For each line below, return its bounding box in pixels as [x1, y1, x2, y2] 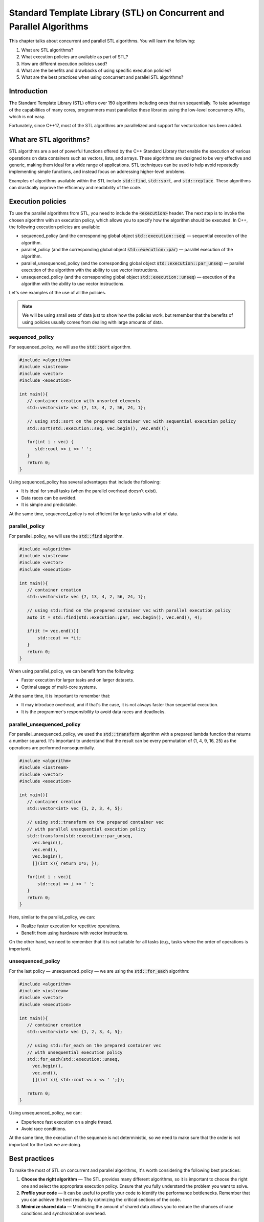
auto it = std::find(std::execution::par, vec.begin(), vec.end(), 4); [27, 614, 203, 620]
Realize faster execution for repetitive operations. [21, 923, 121, 929]
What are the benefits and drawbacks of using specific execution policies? [21, 67, 172, 73]
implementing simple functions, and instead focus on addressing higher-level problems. [9, 169, 186, 175]
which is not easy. [9, 113, 46, 119]
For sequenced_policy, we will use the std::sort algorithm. [9, 344, 132, 349]
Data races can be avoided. [21, 495, 77, 501]
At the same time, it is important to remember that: [9, 693, 110, 699]
